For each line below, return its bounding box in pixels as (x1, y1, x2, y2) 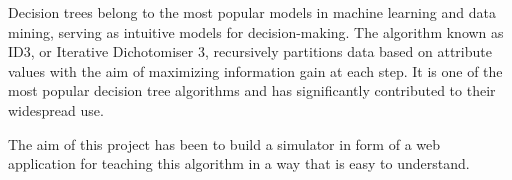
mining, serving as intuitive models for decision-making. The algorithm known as (8, 21, 504, 42)
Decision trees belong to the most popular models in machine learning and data (8, 2, 496, 22)
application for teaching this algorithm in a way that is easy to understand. (8, 153, 470, 174)
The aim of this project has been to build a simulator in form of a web (8, 133, 441, 154)
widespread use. (8, 99, 104, 120)
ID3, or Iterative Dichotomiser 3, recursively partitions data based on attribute (8, 41, 492, 62)
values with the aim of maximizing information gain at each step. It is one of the (8, 60, 503, 81)
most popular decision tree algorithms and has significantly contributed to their (8, 80, 496, 101)
